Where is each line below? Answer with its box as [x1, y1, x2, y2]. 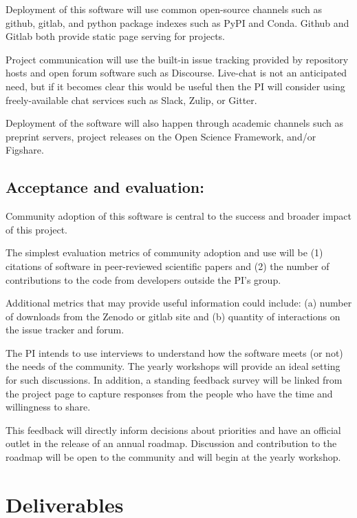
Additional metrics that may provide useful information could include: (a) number [6, 296, 352, 310]
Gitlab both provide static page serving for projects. [6, 29, 226, 43]
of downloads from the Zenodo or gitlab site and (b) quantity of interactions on [6, 309, 340, 323]
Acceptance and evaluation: [6, 176, 204, 198]
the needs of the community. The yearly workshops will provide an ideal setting [6, 359, 340, 373]
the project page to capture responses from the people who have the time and [6, 386, 333, 400]
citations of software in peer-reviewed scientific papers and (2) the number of [6, 258, 329, 273]
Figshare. [6, 143, 44, 157]
